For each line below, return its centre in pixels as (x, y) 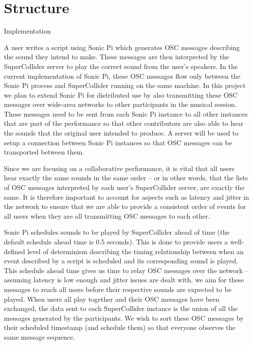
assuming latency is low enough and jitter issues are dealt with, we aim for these (124, 280)
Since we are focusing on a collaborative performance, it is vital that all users (119, 168)
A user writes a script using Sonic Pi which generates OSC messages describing (122, 47)
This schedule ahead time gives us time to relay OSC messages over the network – (126, 270)
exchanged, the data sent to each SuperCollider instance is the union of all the (121, 308)
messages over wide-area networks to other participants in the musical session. (120, 104)
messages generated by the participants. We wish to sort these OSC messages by (124, 318)
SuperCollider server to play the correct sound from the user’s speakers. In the (121, 66)
